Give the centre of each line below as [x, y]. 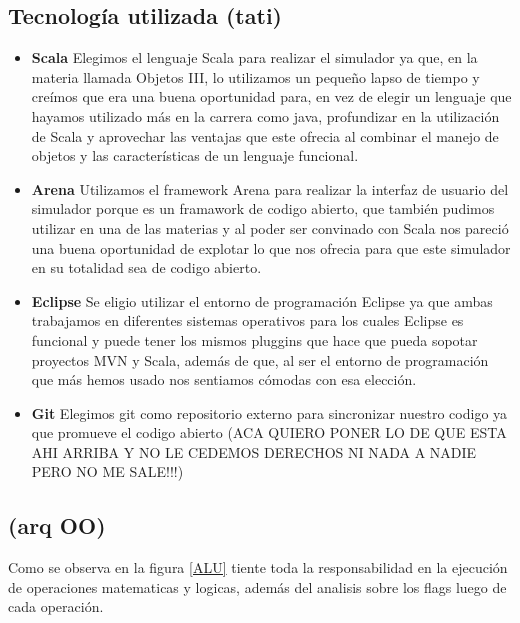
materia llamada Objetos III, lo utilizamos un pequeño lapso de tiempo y [255, 76]
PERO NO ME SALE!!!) [107, 471]
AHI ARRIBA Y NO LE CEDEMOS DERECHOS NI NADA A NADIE [254, 451]
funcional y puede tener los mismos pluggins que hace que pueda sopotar [254, 339]
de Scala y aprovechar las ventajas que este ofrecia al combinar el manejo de [265, 135]
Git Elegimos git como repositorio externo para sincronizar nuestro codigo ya [269, 412]
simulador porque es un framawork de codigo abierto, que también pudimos [263, 208]
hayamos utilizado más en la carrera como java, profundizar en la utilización [265, 115]
